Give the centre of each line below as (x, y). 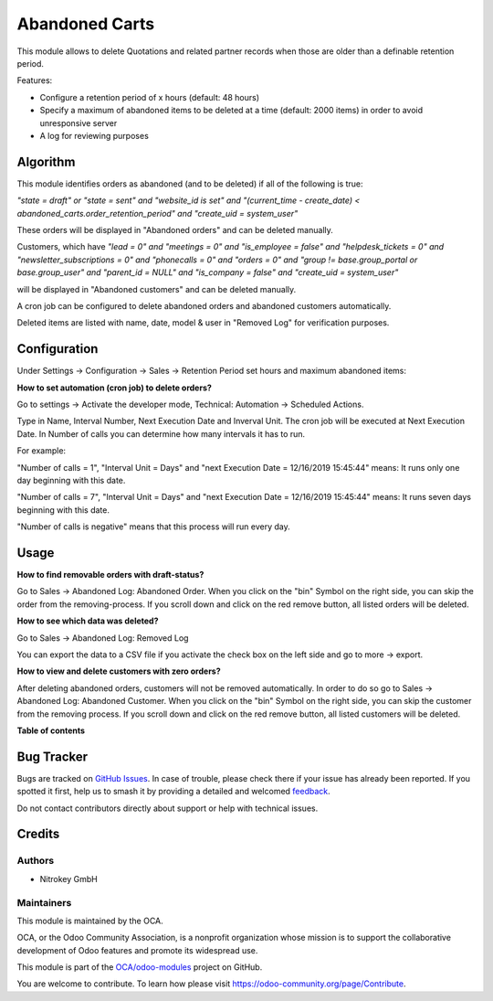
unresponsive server (79, 122)
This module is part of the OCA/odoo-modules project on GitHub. (140, 967)
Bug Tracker (52, 756)
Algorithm (46, 161)
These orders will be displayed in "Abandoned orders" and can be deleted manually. (175, 229)
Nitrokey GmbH (68, 879)
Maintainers (44, 902)
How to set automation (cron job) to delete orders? (114, 388)
